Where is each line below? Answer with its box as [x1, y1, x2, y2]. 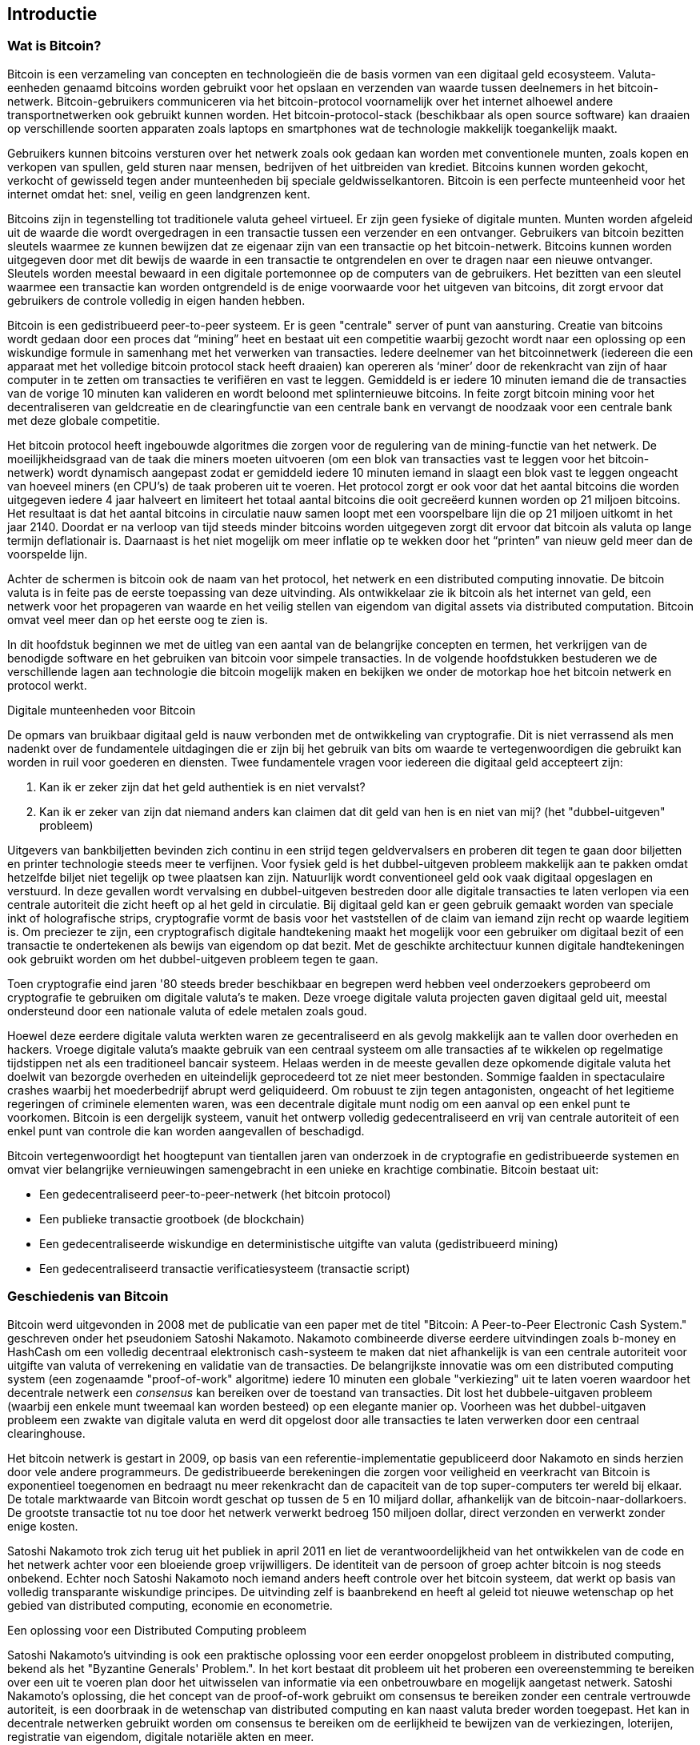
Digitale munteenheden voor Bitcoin [7, 702, 196, 717]
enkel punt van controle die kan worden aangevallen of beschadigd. [7, 1123, 365, 1138]
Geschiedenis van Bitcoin [7, 1288, 169, 1305]
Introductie [7, 4, 98, 24]
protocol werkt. [7, 678, 87, 692]
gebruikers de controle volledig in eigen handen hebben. [7, 293, 306, 307]
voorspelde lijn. [7, 546, 88, 561]
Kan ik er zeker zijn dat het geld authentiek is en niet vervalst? [39, 779, 366, 794]
